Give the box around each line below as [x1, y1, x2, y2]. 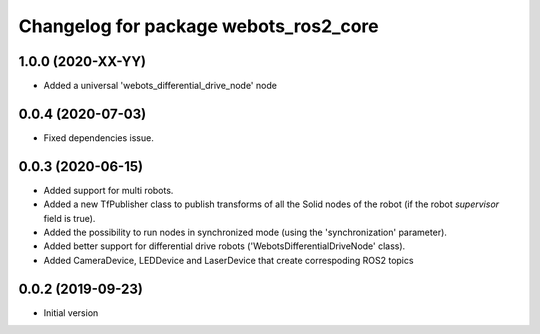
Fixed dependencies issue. [43, 131, 154, 144]
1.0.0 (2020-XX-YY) [18, 53, 147, 70]
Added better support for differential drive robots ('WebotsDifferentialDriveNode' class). [43, 240, 406, 252]
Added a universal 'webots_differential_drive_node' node [43, 80, 277, 92]
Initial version [43, 306, 99, 319]
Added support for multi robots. [43, 184, 174, 196]
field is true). [43, 212, 96, 224]
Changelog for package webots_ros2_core [18, 15, 379, 37]
